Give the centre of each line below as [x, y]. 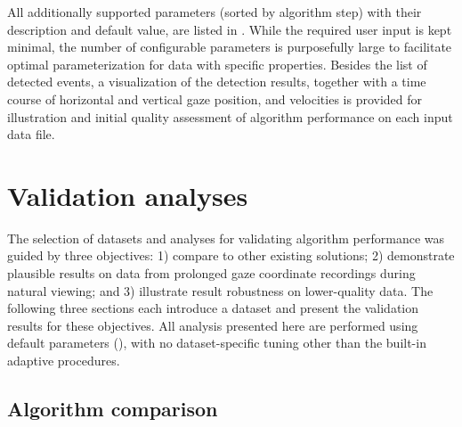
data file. [31, 134]
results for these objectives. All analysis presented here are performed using [213, 325]
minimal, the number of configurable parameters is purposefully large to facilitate [230, 47]
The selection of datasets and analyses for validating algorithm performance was [226, 238]
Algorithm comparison [113, 409]
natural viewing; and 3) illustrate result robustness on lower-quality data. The [220, 290]
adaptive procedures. [64, 361]
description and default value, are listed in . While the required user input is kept [230, 29]
